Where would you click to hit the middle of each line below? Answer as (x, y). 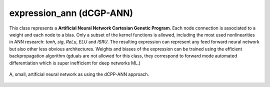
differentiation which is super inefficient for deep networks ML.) (75, 63)
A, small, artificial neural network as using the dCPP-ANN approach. (79, 74)
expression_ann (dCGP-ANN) (71, 13)
